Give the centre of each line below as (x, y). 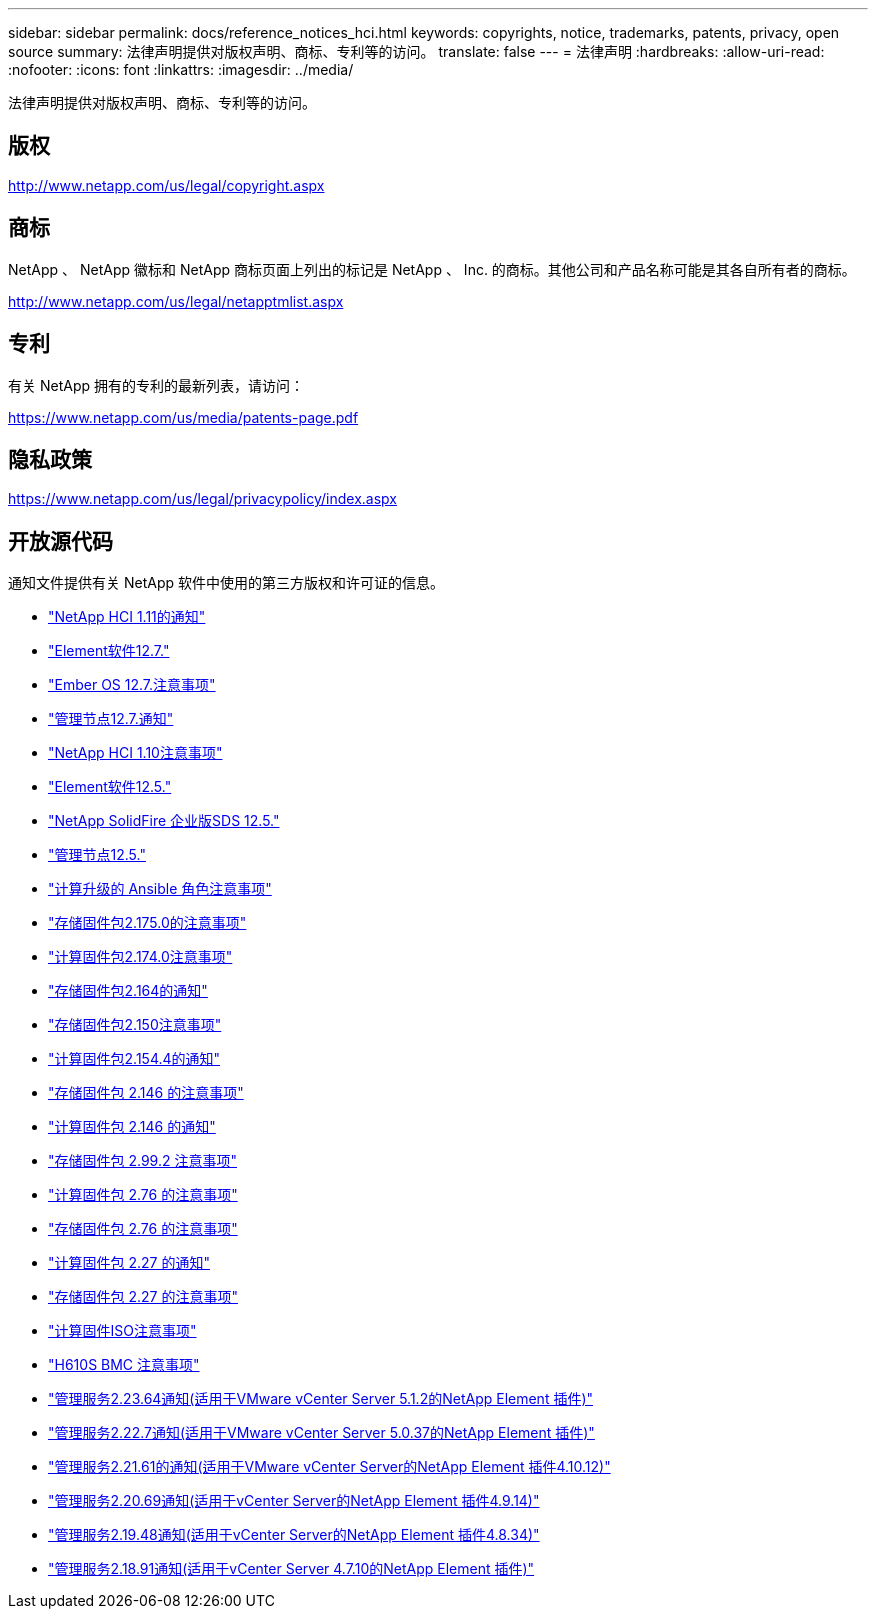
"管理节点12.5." (97, 855)
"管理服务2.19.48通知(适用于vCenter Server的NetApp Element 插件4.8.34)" (294, 1535)
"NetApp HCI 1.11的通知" (127, 617)
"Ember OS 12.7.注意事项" (132, 685)
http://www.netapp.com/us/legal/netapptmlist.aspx (176, 301)
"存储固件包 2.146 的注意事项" (146, 1093)
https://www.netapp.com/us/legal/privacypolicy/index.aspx (202, 499)
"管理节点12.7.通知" (111, 719)
